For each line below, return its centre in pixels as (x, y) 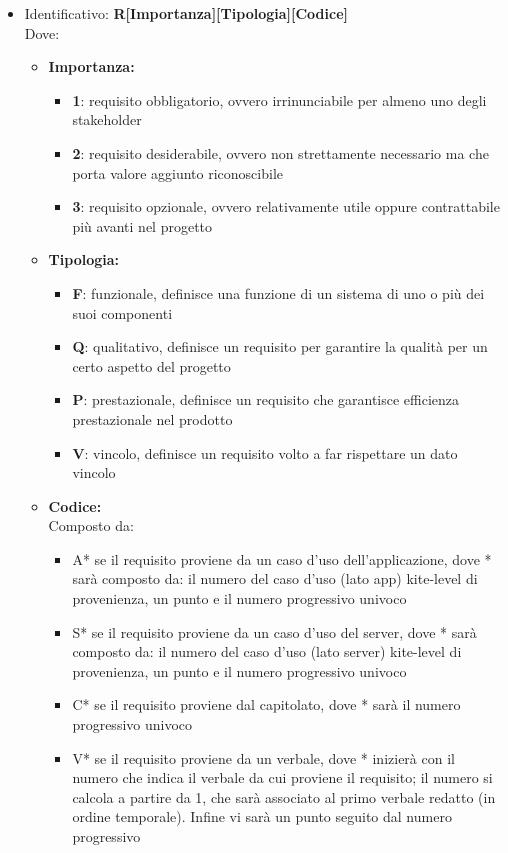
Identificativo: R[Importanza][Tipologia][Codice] (186, 13)
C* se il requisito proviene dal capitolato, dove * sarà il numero (266, 704)
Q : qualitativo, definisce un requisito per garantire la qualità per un (280, 346)
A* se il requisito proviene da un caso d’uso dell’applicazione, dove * (282, 558)
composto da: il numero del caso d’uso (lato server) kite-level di (267, 651)
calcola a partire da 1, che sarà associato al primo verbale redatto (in (284, 796)
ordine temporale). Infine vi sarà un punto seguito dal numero (262, 816)
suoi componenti (122, 312)
